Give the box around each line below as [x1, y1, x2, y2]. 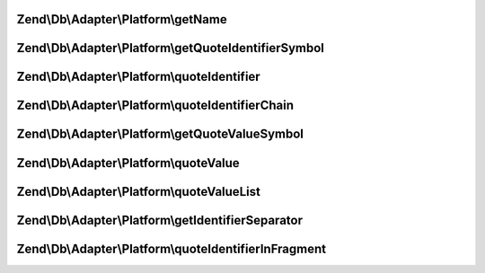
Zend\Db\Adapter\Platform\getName [16, 12, 228, 27]
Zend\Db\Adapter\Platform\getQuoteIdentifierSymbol [16, 40, 325, 56]
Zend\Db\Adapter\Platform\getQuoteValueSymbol [16, 127, 304, 142]
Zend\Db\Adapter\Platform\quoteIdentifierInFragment [16, 241, 327, 256]
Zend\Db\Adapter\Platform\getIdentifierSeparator [16, 212, 303, 228]
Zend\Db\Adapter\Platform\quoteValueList [16, 184, 260, 199]
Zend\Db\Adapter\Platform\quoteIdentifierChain [16, 98, 294, 113]
